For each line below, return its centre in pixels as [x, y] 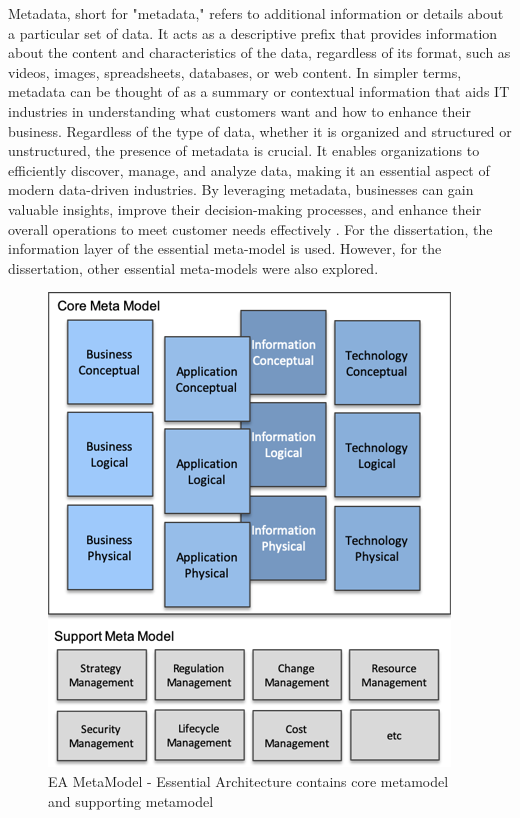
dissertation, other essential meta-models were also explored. [193, 267]
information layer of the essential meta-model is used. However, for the [225, 248]
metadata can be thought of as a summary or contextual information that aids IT [259, 91]
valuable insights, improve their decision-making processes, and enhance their [245, 208]
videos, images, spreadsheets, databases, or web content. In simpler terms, [235, 71]
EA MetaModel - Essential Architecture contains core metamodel [248, 780]
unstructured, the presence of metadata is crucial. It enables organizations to [244, 150]
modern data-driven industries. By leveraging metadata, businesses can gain [241, 189]
